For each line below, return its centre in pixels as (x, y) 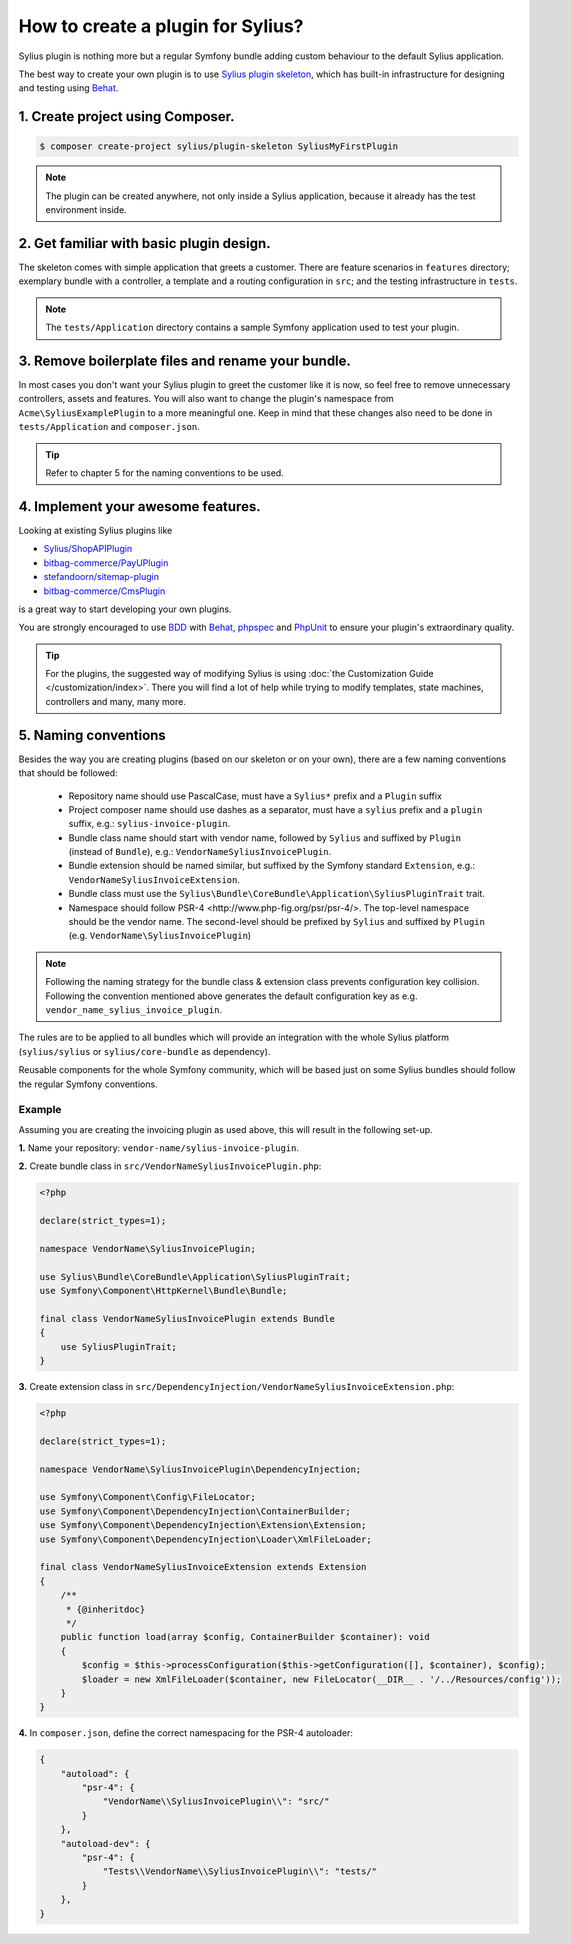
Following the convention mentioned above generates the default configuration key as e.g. (231, 996)
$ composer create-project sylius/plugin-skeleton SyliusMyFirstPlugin (219, 146)
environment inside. (86, 210)
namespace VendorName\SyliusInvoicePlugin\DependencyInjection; (200, 1469)
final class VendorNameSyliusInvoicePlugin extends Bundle (187, 1318)
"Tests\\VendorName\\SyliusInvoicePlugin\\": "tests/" (240, 1871)
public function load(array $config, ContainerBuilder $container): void (245, 1637)
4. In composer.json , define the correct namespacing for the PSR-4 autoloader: (186, 1733)
